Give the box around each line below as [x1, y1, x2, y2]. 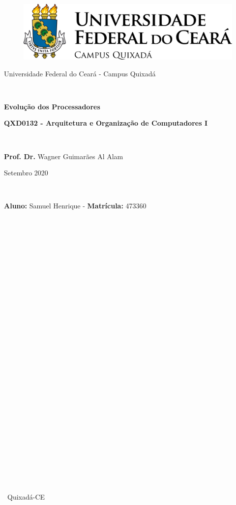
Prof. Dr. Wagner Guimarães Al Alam [4, 151, 123, 161]
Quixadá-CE [7, 492, 45, 502]
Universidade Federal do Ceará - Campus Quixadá [4, 68, 156, 78]
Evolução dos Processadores [4, 101, 100, 111]
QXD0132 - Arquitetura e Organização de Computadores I [4, 118, 207, 128]
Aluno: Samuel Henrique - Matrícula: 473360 [4, 201, 147, 211]
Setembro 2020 [4, 168, 48, 178]
